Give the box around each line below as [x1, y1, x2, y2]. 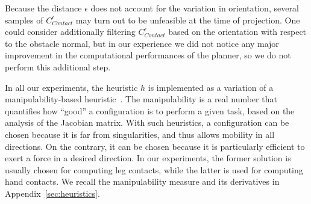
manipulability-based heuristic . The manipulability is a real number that [5, 93, 277, 105]
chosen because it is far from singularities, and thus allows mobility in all [5, 128, 275, 140]
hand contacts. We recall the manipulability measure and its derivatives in [5, 175, 280, 188]
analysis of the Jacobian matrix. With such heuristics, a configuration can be [5, 116, 289, 129]
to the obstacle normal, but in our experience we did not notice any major [5, 37, 279, 49]
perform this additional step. [5, 60, 111, 73]
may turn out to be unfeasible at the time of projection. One [75, 13, 300, 26]
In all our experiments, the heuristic [5, 81, 138, 93]
